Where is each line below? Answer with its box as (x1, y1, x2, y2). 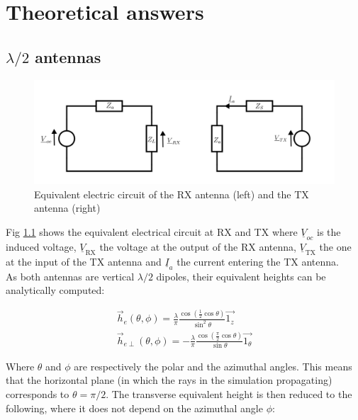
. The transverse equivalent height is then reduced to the (106, 387, 352, 402)
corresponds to (6, 387, 69, 402)
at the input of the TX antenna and (6, 254, 162, 268)
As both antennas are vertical (6, 268, 135, 283)
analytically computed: (6, 283, 105, 297)
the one (319, 239, 352, 254)
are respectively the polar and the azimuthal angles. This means (74, 358, 352, 373)
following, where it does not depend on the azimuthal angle (6, 400, 263, 415)
